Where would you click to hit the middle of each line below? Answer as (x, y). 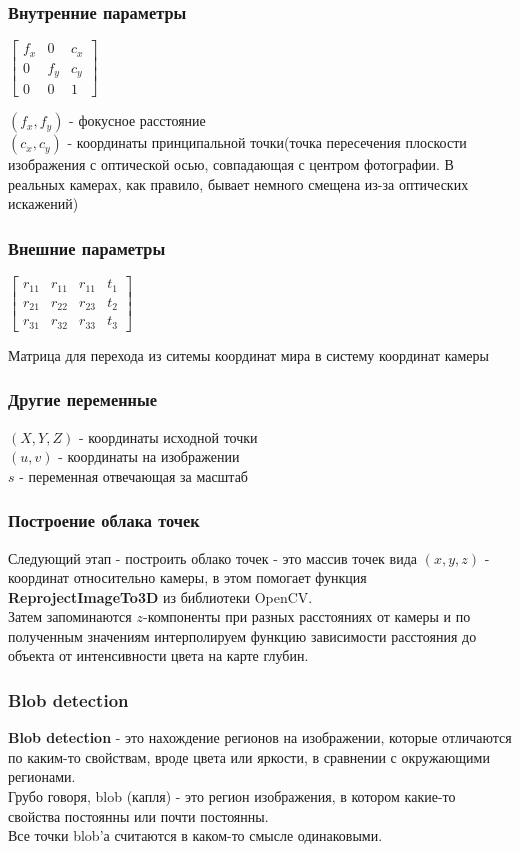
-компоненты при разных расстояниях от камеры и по (306, 616)
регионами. (42, 776)
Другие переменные (83, 399)
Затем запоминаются (70, 616)
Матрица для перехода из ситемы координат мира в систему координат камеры (248, 354)
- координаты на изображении (149, 456)
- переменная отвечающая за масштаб (133, 475)
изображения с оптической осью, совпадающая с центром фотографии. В (231, 164)
